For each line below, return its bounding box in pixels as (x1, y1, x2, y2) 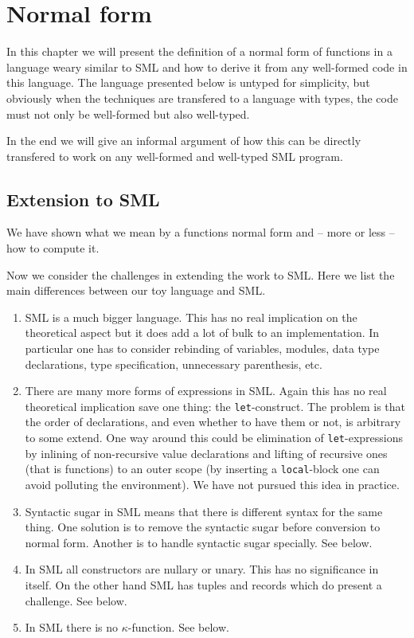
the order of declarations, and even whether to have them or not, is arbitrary (25, 413, 401, 430)
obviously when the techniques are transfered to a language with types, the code (6, 89, 398, 106)
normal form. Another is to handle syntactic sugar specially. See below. (25, 534, 373, 550)
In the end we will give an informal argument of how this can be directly (6, 132, 361, 149)
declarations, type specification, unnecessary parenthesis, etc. (25, 355, 322, 372)
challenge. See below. (25, 592, 127, 609)
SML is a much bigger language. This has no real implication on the (25, 308, 357, 325)
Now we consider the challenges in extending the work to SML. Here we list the (6, 266, 395, 283)
